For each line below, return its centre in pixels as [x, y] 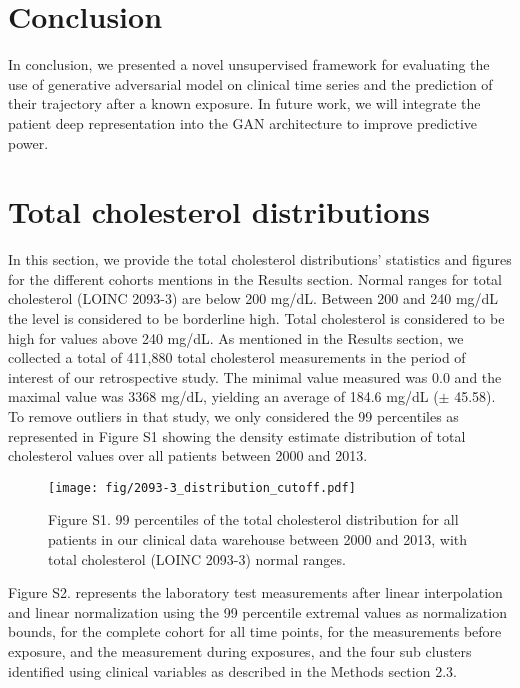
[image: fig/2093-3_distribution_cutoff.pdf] [202, 487]
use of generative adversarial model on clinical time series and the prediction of [250, 83]
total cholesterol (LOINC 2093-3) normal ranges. [197, 558]
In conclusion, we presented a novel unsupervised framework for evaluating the [249, 64]
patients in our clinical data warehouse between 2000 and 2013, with [258, 539]
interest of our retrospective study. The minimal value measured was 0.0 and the [255, 376]
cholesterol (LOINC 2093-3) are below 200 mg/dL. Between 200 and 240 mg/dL [253, 298]
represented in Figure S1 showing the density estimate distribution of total [237, 435]
